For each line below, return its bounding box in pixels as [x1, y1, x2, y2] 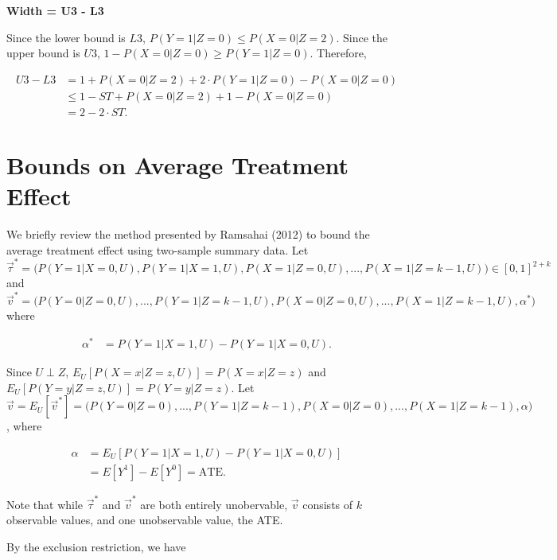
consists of [302, 496, 353, 512]
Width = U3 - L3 [6, 2, 104, 18]
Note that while [6, 496, 84, 512]
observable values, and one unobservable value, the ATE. [6, 511, 283, 528]
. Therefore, [310, 45, 367, 61]
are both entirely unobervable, [140, 496, 288, 512]
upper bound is [6, 45, 80, 61]
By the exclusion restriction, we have [6, 538, 186, 554]
